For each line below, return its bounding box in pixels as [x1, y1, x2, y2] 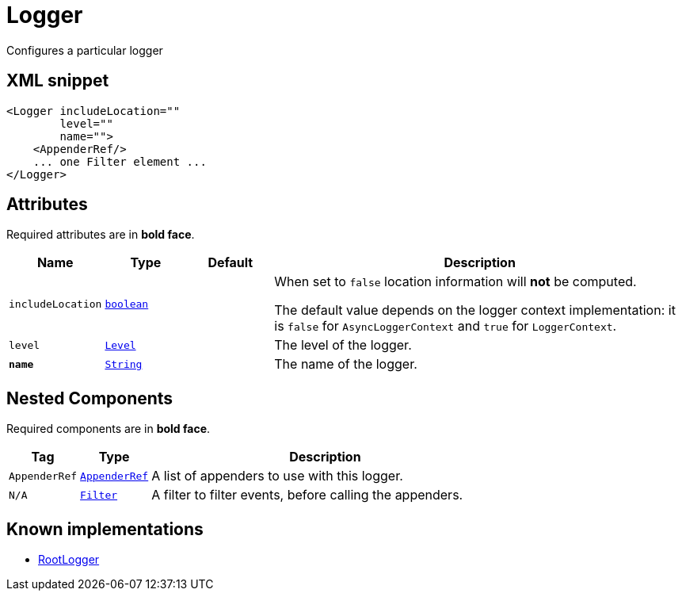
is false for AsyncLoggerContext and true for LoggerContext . [274, 318, 617, 335]
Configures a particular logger [6, 43, 163, 57]
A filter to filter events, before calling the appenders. [151, 487, 463, 503]
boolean [105, 297, 149, 310]
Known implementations [6, 519, 204, 539]
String [105, 358, 143, 370]
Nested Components [6, 388, 173, 408]
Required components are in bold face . [6, 422, 211, 436]
